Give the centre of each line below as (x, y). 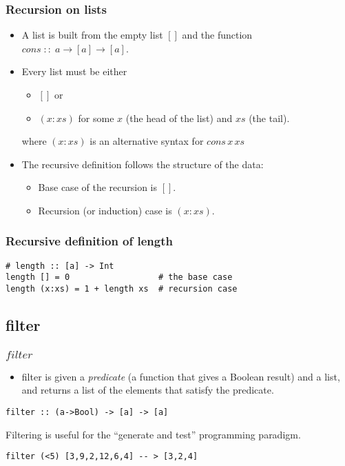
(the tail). (269, 118)
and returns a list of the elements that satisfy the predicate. (148, 390)
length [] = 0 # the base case (119, 277)
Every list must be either (74, 71)
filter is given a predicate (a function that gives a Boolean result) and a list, (181, 376)
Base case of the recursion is (98, 187)
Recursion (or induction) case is (105, 210)
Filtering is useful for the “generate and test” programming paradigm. (153, 434)
